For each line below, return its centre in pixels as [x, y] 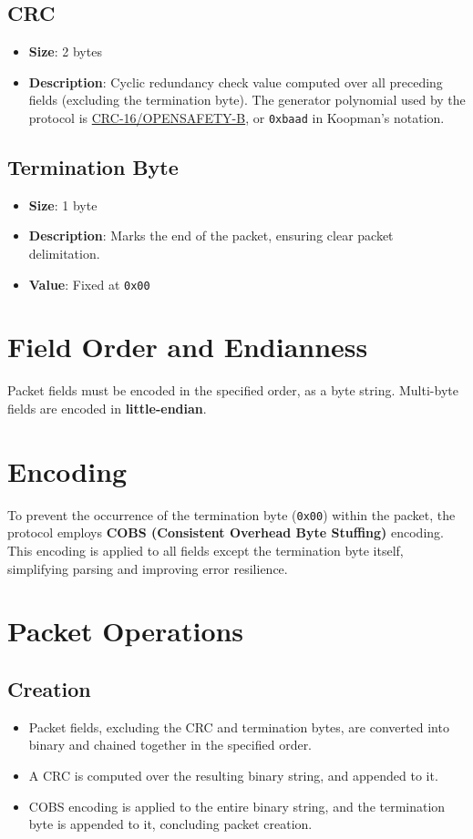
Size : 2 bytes [65, 51]
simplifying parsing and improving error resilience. [148, 568]
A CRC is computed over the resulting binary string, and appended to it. [233, 775]
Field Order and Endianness [188, 347]
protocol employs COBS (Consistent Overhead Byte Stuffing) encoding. [226, 532]
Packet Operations [126, 631]
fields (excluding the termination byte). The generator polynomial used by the [247, 100]
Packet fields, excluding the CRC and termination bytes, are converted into [239, 726]
